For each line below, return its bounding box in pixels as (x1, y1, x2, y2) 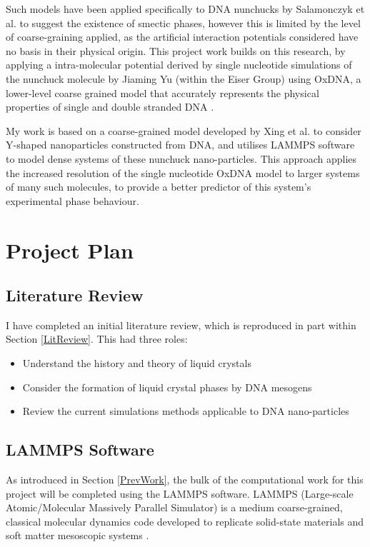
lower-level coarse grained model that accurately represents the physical (6, 85, 319, 100)
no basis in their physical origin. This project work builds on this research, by (6, 43, 346, 58)
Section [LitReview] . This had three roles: (6, 331, 188, 346)
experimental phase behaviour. (6, 193, 139, 208)
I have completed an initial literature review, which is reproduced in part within (6, 317, 356, 332)
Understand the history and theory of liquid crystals (22, 356, 251, 371)
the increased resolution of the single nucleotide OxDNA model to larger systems (6, 165, 360, 180)
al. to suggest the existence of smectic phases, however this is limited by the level (6, 15, 361, 30)
